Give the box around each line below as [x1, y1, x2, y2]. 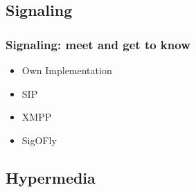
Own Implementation [21, 63, 112, 77]
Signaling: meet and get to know [6, 35, 190, 53]
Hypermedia [6, 166, 96, 188]
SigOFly [21, 132, 57, 147]
